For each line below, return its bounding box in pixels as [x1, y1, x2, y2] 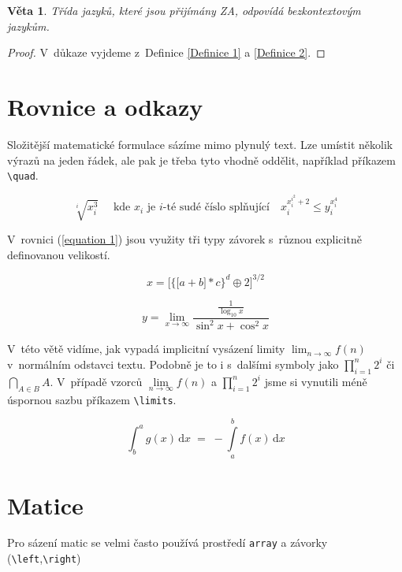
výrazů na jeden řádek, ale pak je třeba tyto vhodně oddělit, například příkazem [7, 151, 396, 168]
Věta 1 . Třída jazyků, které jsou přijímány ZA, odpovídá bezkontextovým [7, 2, 361, 18]
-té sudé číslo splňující [162, 202, 270, 214]
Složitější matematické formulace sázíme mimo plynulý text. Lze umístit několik [7, 136, 393, 152]
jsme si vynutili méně [264, 373, 367, 389]
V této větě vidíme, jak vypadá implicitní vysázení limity [7, 340, 285, 357]
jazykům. [7, 17, 50, 34]
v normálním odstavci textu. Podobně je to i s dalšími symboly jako [7, 355, 339, 372]
